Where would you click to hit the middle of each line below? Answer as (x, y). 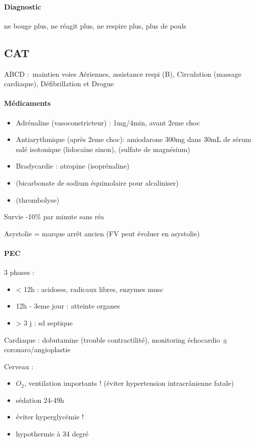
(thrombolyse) (37, 199)
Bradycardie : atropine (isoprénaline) (73, 166)
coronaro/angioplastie (37, 349)
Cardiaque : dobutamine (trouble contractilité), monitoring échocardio (112, 339)
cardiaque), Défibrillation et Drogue (59, 84)
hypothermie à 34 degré (52, 434)
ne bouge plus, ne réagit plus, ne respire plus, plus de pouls (95, 25)
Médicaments (27, 103)
